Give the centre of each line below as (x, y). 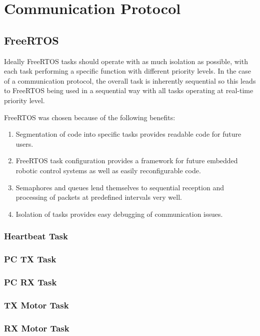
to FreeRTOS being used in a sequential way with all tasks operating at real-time (129, 90)
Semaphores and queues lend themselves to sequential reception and (120, 187)
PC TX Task (30, 259)
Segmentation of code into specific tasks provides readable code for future (128, 134)
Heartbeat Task (36, 236)
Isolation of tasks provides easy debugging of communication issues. (119, 214)
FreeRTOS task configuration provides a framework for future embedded (127, 160)
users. (24, 143)
